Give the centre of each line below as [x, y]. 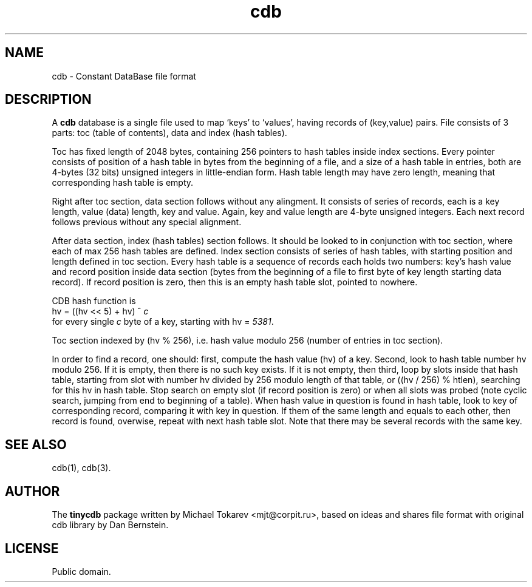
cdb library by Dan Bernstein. [110, 525]
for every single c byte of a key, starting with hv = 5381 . [163, 322]
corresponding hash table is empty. [123, 183]
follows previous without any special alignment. [147, 222]
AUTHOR [32, 491]
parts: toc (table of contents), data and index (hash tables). [169, 133]
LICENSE [32, 548]
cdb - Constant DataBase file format [124, 76]
